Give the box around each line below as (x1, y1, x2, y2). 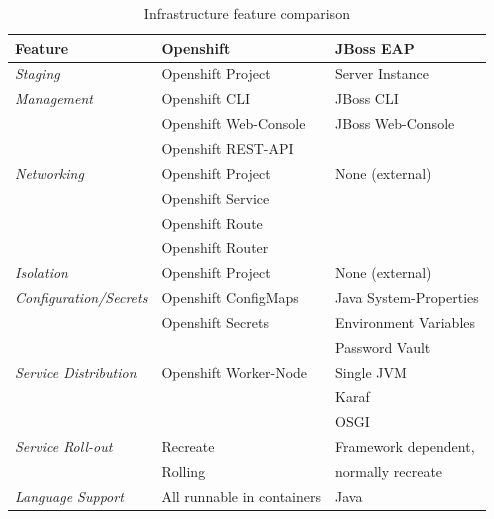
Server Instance (335, 63, 429, 84)
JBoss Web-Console (335, 113, 455, 134)
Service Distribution (15, 361, 137, 382)
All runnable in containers (161, 485, 322, 506)
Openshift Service (161, 187, 270, 208)
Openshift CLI (161, 88, 250, 109)
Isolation (15, 262, 68, 283)
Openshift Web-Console (161, 113, 306, 134)
